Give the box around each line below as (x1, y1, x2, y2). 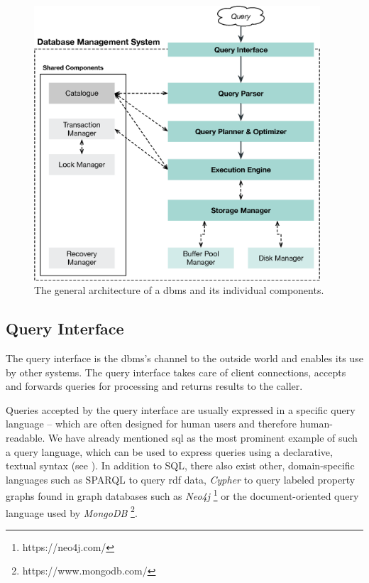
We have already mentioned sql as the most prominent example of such (48, 430, 358, 445)
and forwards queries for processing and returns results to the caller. (6, 378, 303, 393)
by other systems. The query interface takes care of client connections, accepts (6, 364, 346, 379)
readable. (6, 430, 45, 445)
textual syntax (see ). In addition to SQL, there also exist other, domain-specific (6, 458, 355, 473)
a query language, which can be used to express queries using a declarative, (6, 444, 333, 459)
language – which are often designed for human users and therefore (6, 416, 297, 431)
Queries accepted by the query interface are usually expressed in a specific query (6, 402, 356, 417)
